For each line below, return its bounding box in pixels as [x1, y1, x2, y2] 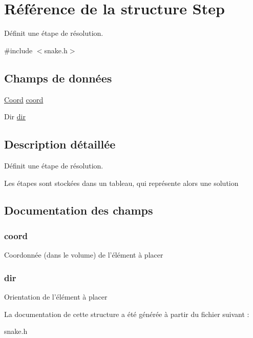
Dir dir [4, 111, 26, 122]
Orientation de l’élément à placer [4, 291, 108, 302]
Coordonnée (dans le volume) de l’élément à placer [4, 249, 163, 260]
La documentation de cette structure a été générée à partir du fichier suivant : [4, 308, 249, 319]
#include [4, 45, 33, 55]
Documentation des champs [4, 202, 153, 218]
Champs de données [4, 70, 112, 86]
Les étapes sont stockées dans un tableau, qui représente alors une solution [4, 177, 239, 188]
